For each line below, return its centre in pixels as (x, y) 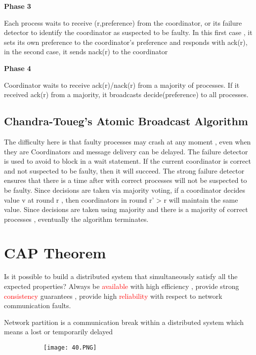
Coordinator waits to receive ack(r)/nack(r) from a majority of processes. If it (122, 85)
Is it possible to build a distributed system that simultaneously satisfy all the (121, 276)
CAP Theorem (55, 253)
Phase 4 (18, 68)
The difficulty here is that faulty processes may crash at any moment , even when (128, 141)
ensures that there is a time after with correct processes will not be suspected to (126, 180)
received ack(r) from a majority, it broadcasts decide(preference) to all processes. (126, 94)
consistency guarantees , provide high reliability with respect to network (113, 296)
